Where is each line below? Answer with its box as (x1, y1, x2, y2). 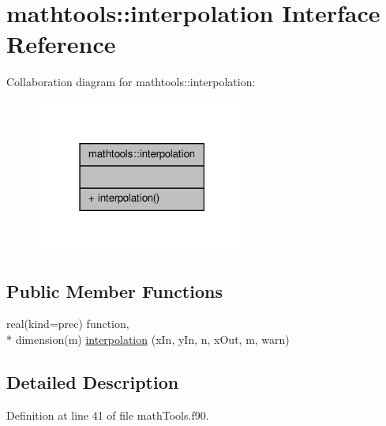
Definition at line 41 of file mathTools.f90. (6, 406, 209, 423)
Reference (6, 28, 116, 60)
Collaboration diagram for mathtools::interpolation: (6, 74, 256, 90)
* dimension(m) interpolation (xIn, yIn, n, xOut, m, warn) (6, 331, 290, 348)
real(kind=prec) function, (6, 315, 129, 332)
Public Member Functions (6, 278, 223, 303)
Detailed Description (6, 370, 179, 394)
